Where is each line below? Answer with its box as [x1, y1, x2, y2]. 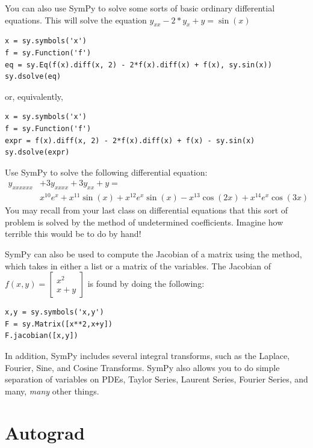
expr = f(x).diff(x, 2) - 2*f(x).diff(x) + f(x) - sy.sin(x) [5, 136, 255, 145]
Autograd [5, 420, 85, 444]
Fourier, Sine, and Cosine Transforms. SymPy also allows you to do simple [5, 361, 280, 373]
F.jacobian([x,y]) [5, 331, 78, 340]
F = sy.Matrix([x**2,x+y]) [5, 319, 113, 328]
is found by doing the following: [87, 277, 205, 290]
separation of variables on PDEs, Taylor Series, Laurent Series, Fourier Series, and [5, 373, 308, 385]
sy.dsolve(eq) [5, 72, 61, 81]
